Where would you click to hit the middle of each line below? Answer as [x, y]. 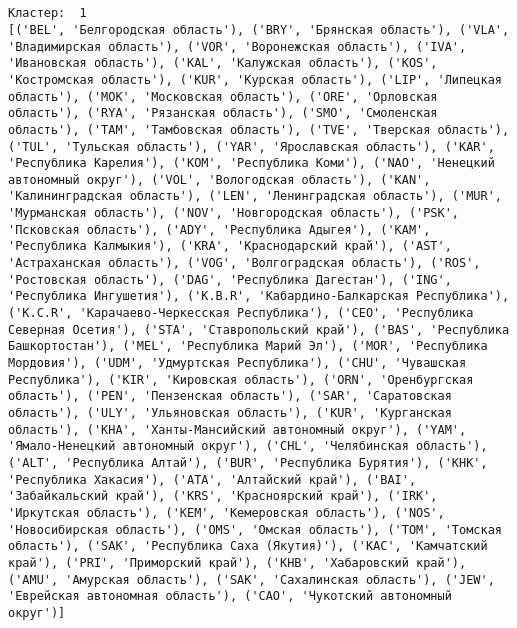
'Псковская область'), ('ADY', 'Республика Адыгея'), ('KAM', [219, 229]
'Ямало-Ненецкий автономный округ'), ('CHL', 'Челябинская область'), [248, 446]
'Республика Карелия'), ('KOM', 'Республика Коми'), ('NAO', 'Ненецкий [251, 163]
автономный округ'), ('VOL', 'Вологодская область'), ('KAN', [219, 179]
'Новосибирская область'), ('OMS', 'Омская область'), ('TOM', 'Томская [255, 529]
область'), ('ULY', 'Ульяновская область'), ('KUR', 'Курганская [230, 413]
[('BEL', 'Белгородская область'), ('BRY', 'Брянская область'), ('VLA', [259, 29]
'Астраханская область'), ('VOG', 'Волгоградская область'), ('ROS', [244, 263]
